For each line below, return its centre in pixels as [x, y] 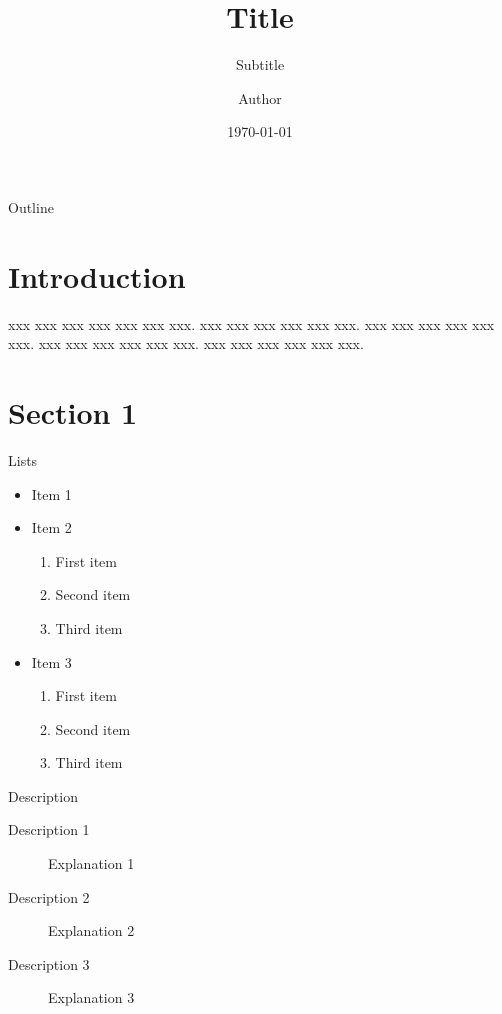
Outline [31, 206]
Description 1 [49, 829]
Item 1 [51, 493]
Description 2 [49, 896]
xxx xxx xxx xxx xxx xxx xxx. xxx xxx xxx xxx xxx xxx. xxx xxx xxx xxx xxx [251, 323]
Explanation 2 [91, 930]
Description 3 [49, 963]
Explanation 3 [91, 997]
